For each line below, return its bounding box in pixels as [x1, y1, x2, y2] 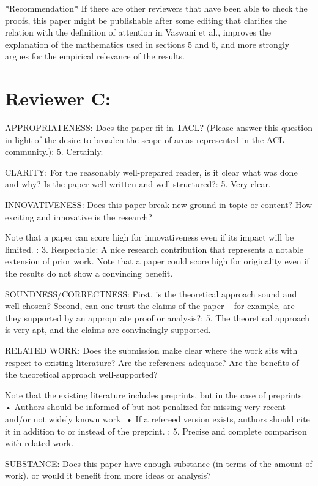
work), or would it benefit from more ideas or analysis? [5, 469, 211, 482]
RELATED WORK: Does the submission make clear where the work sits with [5, 344, 298, 356]
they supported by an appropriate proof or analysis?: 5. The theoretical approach [5, 311, 309, 324]
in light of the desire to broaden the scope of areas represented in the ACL [5, 133, 284, 146]
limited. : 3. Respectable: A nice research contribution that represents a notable [5, 242, 303, 255]
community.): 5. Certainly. [5, 145, 103, 158]
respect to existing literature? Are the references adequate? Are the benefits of [5, 356, 299, 368]
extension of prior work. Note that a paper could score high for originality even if [5, 255, 309, 267]
